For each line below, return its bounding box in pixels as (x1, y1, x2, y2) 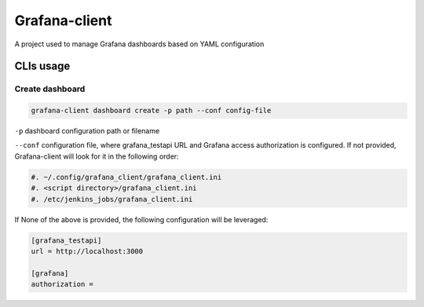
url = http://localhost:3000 (31, 247, 144, 255)
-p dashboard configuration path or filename (14, 126, 160, 136)
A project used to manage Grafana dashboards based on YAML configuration (14, 39, 265, 49)
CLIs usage (14, 60, 71, 73)
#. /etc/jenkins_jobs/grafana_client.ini (31, 195, 193, 203)
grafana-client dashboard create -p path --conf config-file (31, 106, 272, 115)
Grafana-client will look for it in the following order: (14, 152, 180, 161)
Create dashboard (14, 83, 86, 94)
